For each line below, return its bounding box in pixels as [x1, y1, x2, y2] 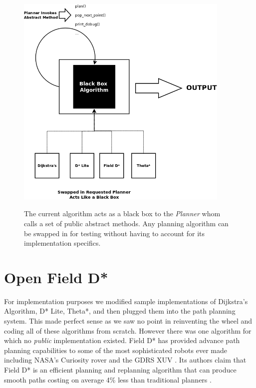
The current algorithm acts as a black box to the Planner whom [24, 208, 221, 219]
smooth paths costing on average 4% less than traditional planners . [4, 374, 212, 385]
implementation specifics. [24, 238, 101, 248]
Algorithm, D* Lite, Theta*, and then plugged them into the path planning [4, 306, 236, 316]
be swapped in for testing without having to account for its [24, 228, 205, 238]
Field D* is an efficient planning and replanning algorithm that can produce [4, 365, 237, 375]
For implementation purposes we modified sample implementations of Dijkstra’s [4, 296, 248, 306]
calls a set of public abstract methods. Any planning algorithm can [24, 218, 229, 228]
